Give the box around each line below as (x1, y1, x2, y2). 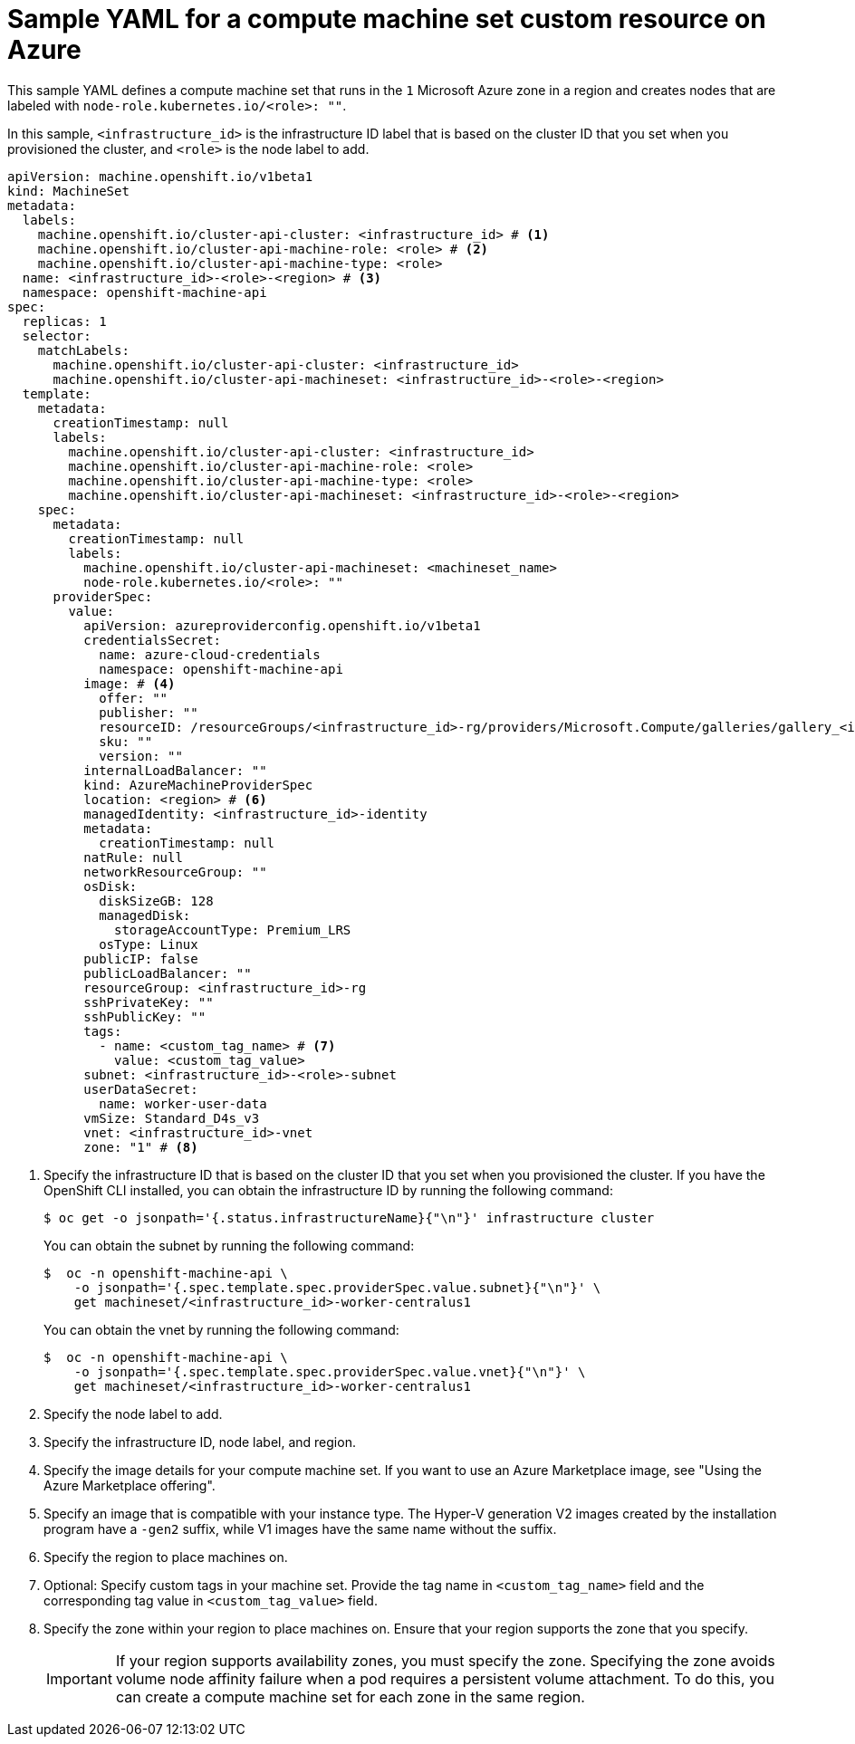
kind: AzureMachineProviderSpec (83, 777, 313, 792)
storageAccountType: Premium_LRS (114, 922, 351, 937)
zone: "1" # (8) (83, 1139, 198, 1155)
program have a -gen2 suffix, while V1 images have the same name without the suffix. (43, 1520, 557, 1537)
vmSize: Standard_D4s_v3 (83, 1110, 260, 1126)
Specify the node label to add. (43, 1405, 223, 1422)
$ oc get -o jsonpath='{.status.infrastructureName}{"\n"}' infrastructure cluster (43, 1210, 655, 1225)
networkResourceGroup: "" (83, 864, 267, 879)
